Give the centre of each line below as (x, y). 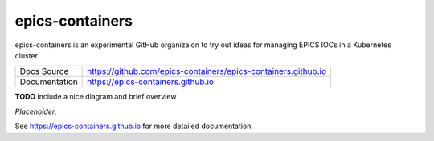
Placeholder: (36, 111)
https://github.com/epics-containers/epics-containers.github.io (207, 71)
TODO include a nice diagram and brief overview (96, 97)
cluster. (27, 55)
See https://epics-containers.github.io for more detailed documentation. (134, 126)
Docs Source (44, 71)
